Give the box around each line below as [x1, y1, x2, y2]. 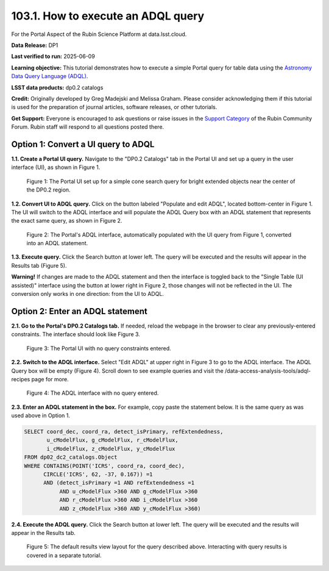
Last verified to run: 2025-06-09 [11, 52, 96, 60]
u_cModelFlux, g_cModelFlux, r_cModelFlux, [46, 437, 179, 444]
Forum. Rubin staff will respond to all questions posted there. [11, 123, 164, 131]
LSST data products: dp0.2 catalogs [11, 84, 104, 91]
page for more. [31, 375, 69, 382]
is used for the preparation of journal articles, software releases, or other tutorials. [11, 104, 218, 111]
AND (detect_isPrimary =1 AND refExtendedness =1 [43, 479, 195, 486]
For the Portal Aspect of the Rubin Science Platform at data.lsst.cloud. [11, 31, 187, 38]
